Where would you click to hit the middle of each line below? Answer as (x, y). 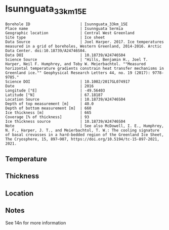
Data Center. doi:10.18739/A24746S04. (46, 51)
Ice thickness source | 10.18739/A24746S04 (65, 121)
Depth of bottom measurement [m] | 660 (49, 108)
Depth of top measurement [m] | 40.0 (50, 104)
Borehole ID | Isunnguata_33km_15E (67, 24)
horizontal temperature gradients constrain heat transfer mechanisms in (85, 68)
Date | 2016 (50, 86)
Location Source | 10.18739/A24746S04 (65, 99)
